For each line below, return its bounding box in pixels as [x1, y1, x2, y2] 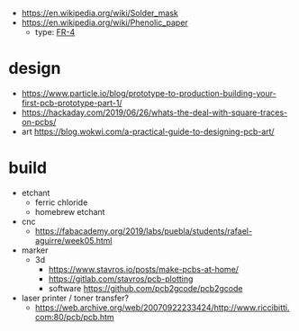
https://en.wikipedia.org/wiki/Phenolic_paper [21, 17, 188, 28]
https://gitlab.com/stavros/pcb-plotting [48, 273, 194, 284]
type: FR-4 [34, 27, 76, 37]
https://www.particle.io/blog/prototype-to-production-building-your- [21, 87, 276, 98]
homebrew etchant [34, 206, 105, 217]
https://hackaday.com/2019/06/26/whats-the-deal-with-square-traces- [21, 107, 288, 118]
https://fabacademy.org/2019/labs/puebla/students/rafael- [34, 225, 253, 237]
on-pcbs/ [21, 116, 57, 127]
